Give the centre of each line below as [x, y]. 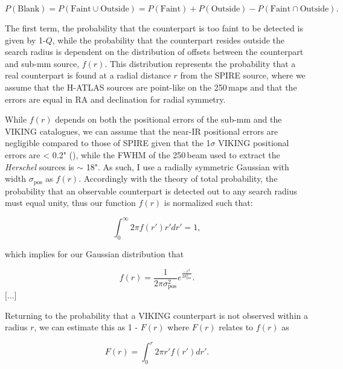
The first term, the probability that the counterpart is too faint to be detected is [154, 28]
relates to [236, 327]
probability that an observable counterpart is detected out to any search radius [151, 191]
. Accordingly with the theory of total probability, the [178, 178]
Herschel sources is [40, 166]
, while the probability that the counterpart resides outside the [168, 40]
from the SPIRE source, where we [243, 75]
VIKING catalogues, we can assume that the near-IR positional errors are [142, 131]
